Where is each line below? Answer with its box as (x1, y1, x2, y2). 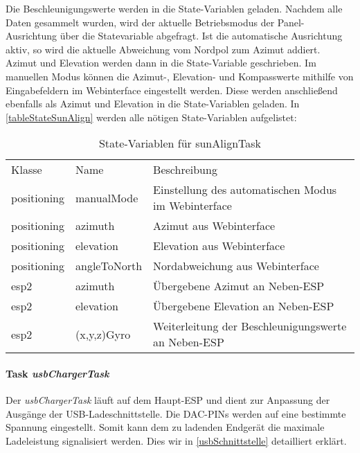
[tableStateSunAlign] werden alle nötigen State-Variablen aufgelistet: (6, 109, 297, 124)
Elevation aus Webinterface (153, 238, 285, 254)
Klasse (11, 161, 42, 178)
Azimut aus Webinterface (153, 217, 276, 234)
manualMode (75, 189, 138, 206)
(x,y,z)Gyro (75, 326, 131, 342)
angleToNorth (75, 258, 143, 274)
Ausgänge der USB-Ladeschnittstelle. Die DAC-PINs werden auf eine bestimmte (6, 406, 346, 420)
